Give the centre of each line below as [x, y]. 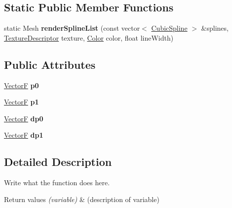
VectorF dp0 [24, 118]
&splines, [215, 28]
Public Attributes [50, 64]
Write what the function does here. [57, 182]
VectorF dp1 [24, 135]
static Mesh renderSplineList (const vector [72, 28]
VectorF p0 [21, 85]
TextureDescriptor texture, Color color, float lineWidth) [89, 37]
